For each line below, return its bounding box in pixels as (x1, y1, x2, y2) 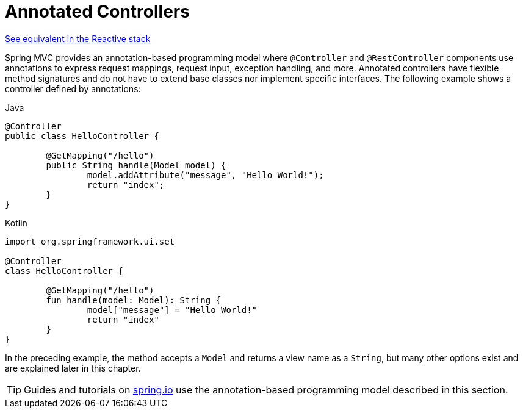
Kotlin (5, 217, 27, 228)
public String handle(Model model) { (46, 160, 226, 170)
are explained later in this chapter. (5, 362, 141, 373)
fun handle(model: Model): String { (46, 295, 222, 305)
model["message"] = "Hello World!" (87, 304, 258, 315)
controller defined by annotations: (5, 83, 141, 94)
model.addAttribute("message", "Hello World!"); (87, 170, 324, 180)
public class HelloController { (5, 131, 159, 141)
